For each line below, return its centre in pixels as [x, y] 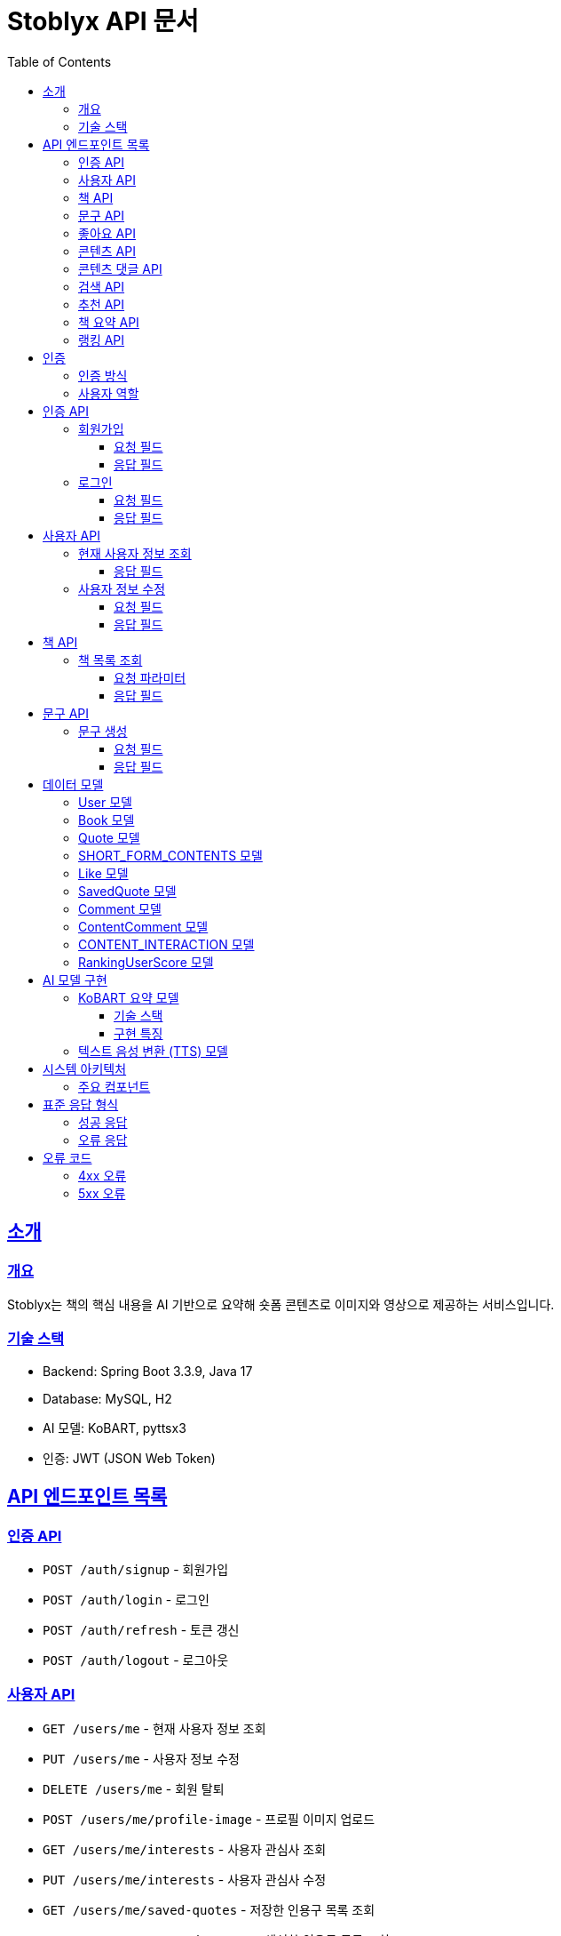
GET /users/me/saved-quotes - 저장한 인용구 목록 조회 [209, 1909]
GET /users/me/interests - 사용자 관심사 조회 [185, 1849]
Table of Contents [59, 61]
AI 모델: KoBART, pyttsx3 [115, 1428]
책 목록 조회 [111, 660]
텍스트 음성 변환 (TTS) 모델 [153, 1051]
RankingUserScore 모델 [146, 962]
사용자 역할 [109, 393]
